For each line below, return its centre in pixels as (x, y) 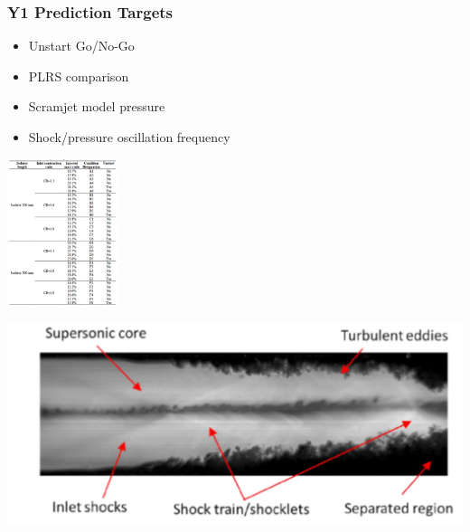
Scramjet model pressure (97, 106)
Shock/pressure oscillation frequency (129, 137)
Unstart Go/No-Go (81, 46)
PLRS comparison (79, 76)
